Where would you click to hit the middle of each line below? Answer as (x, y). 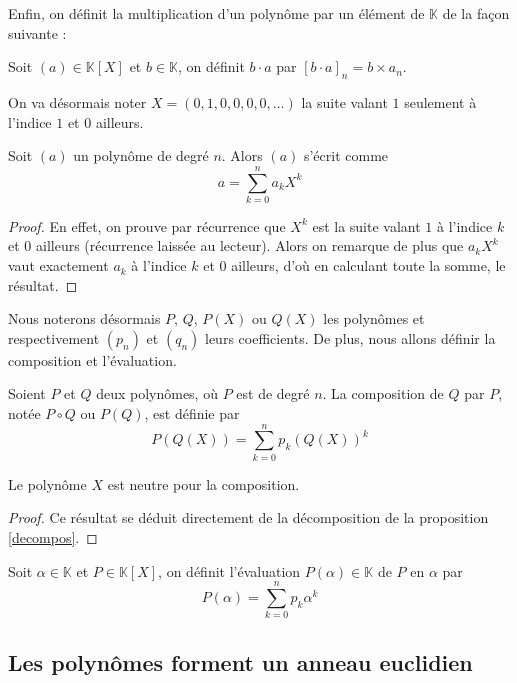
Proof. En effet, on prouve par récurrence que (147, 225)
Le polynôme (47, 483)
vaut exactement (58, 265)
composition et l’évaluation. (92, 359)
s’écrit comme (346, 155)
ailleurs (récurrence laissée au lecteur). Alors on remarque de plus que (249, 245)
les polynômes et (374, 318)
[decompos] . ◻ (53, 536)
